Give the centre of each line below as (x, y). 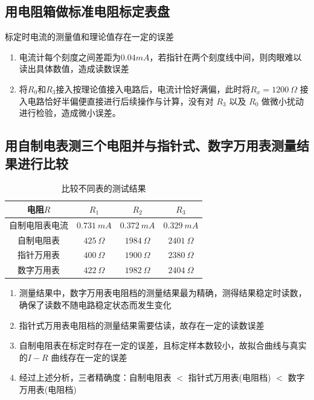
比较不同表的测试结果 (104, 188)
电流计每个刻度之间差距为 (70, 56)
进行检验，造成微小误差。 (70, 113)
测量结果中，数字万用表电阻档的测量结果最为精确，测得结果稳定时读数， (163, 293)
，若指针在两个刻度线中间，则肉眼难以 (226, 56)
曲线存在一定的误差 (89, 357)
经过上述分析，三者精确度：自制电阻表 (95, 377)
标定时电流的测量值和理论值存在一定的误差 (89, 37)
